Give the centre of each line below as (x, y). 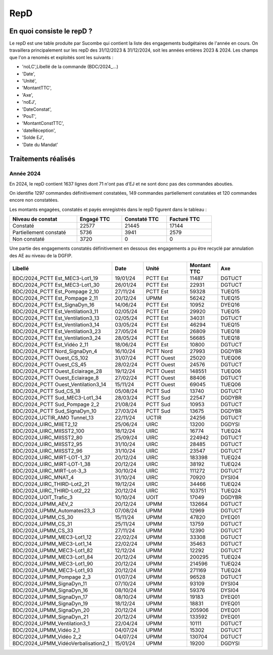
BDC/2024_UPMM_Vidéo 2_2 (47, 637)
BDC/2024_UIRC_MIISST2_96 (48, 451)
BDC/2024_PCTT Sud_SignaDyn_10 (55, 411)
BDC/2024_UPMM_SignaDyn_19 (50, 603)
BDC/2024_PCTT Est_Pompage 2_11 (55, 298)
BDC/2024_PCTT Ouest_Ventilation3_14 (59, 384)
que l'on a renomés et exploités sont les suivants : (61, 57)
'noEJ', (29, 102)
